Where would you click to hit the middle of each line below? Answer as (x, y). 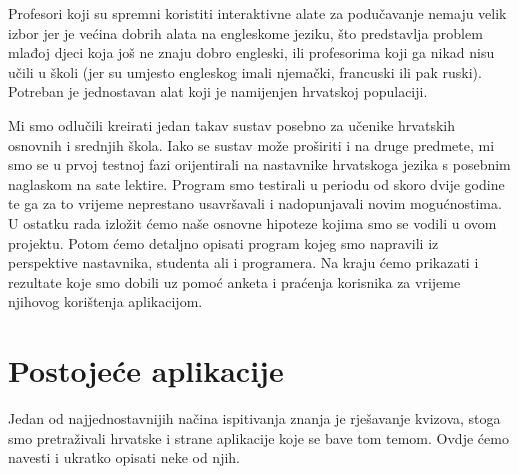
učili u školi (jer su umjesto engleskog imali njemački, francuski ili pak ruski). (245, 71)
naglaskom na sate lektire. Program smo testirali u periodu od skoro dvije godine (256, 183)
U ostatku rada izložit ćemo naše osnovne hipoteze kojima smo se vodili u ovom (252, 222)
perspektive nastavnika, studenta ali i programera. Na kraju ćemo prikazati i (243, 262)
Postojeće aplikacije (146, 370)
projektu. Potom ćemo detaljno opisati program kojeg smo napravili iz (223, 242)
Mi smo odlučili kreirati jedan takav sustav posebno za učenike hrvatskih (231, 124)
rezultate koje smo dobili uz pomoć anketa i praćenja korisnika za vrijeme (234, 281)
